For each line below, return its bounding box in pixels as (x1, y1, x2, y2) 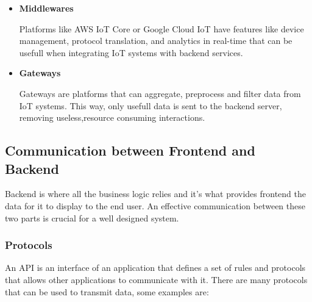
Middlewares (19, 2, 74, 14)
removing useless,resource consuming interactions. (19, 111, 205, 124)
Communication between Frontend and (5, 141, 255, 160)
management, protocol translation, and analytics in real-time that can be (19, 34, 292, 47)
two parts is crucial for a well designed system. (5, 211, 179, 224)
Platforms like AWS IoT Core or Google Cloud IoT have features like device (19, 22, 304, 35)
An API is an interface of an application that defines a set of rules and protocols (5, 261, 306, 274)
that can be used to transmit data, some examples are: (5, 285, 209, 298)
